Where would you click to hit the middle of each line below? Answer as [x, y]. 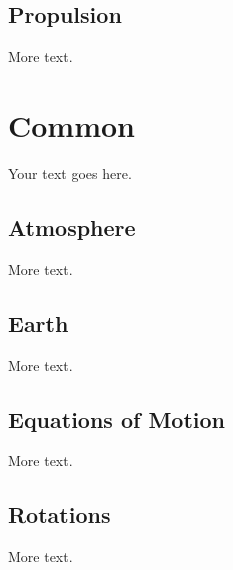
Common [72, 124]
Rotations [59, 514]
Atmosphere [72, 226]
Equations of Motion [117, 418]
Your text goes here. [70, 172]
